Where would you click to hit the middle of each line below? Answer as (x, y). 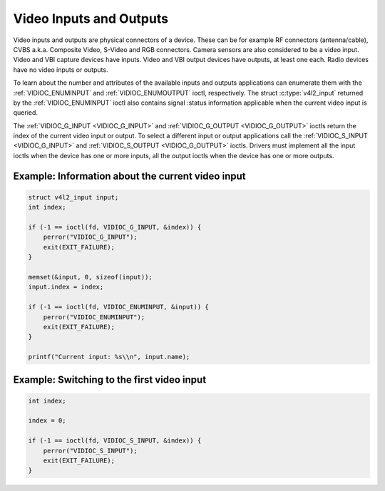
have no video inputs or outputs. (61, 69)
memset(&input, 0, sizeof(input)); (90, 277)
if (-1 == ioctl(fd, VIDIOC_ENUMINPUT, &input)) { (119, 307)
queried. (26, 113)
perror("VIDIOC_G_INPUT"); (91, 237)
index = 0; (47, 421)
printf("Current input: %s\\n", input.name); (109, 357)
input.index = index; (66, 287)
